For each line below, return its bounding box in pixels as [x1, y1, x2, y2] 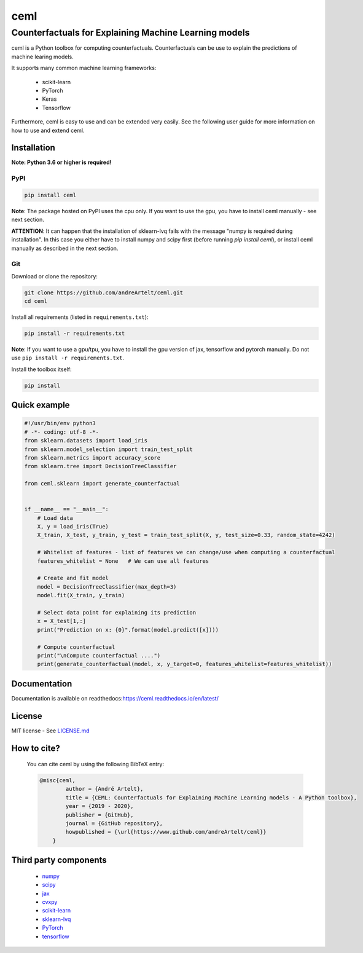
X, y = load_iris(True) [37, 523, 109, 530]
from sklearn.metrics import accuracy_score [24, 454, 161, 461]
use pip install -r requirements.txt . [11, 354, 125, 362]
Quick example [11, 400, 70, 410]
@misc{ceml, [39, 777, 76, 784]
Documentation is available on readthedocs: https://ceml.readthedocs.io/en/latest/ [11, 694, 219, 702]
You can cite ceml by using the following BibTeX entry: [26, 761, 165, 768]
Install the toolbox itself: [11, 366, 72, 373]
